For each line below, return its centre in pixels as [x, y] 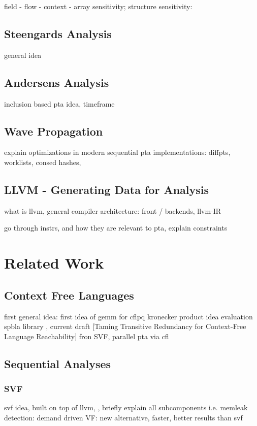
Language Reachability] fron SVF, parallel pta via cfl [87, 336]
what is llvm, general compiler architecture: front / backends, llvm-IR [113, 210]
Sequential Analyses [58, 363]
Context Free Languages [69, 295]
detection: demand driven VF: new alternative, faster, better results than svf [123, 417]
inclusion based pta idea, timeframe [59, 103]
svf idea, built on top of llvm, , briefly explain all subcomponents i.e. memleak [126, 407]
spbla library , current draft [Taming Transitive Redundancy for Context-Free [125, 326]
